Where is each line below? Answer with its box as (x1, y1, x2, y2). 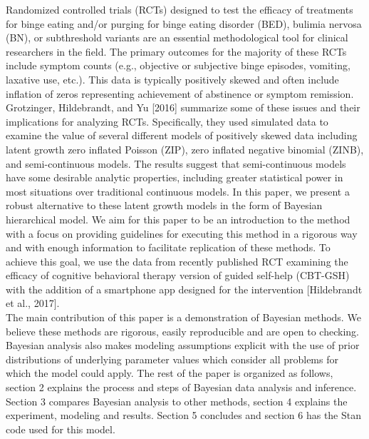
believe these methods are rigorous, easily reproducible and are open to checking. (6, 323, 359, 338)
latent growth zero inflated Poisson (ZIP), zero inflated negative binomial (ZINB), (6, 141, 364, 156)
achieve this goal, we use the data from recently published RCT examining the (6, 253, 348, 268)
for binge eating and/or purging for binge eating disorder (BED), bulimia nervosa (6, 16, 362, 31)
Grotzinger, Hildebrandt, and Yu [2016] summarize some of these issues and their (6, 100, 360, 115)
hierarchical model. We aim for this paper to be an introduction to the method (6, 211, 350, 226)
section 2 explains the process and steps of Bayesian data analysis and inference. (6, 380, 357, 395)
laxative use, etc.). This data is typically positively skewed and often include (6, 71, 339, 86)
